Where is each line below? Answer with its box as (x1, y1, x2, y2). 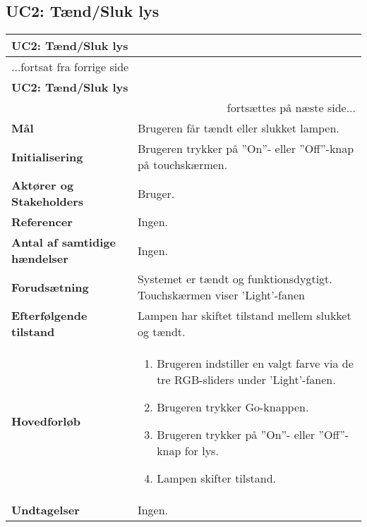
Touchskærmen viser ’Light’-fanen (137, 287, 305, 304)
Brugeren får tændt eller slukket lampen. (137, 120, 339, 137)
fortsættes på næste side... (227, 99, 356, 116)
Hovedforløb (11, 412, 80, 429)
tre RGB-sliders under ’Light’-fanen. (157, 371, 336, 388)
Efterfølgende (11, 307, 88, 324)
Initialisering (11, 148, 83, 165)
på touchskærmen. (137, 156, 228, 173)
